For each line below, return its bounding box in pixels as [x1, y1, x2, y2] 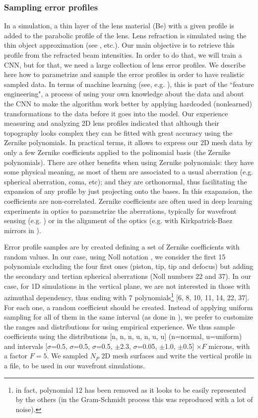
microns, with [208, 340, 250, 351]
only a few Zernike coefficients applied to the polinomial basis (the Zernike [4, 147, 231, 157]
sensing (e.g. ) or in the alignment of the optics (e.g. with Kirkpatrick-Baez [4, 215, 233, 226]
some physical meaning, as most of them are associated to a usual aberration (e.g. [4, 167, 253, 177]
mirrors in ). [4, 225, 41, 235]
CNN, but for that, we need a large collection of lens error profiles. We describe [4, 59, 246, 70]
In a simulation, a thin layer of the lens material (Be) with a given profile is [4, 20, 234, 31]
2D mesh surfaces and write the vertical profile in [101, 350, 252, 361]
